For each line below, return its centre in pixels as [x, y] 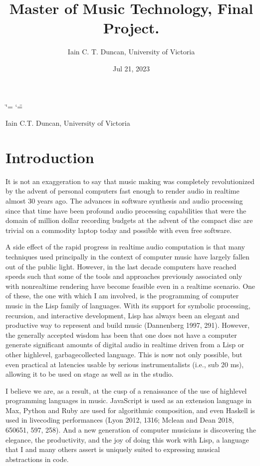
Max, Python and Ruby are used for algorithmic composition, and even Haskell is [130, 410]
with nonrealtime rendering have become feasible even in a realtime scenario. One [130, 286]
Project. [131, 28]
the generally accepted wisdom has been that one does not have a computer [121, 335]
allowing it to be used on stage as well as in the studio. [90, 374]
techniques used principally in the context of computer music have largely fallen [128, 256]
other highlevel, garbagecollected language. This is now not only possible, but [124, 354]
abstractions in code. [37, 459]
